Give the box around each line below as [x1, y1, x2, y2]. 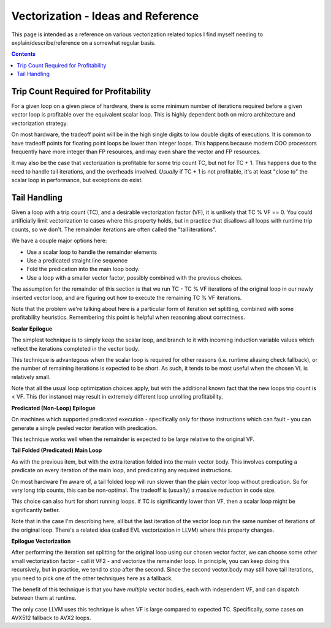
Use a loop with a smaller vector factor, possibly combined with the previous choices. [26, 274, 243, 281]
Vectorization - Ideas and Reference [11, 9, 199, 23]
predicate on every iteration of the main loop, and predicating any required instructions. [11, 467, 232, 474]
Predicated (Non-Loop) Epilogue [11, 404, 96, 412]
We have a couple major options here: [11, 237, 107, 245]
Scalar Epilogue [11, 325, 53, 332]
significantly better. [11, 506, 61, 513]
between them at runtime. [11, 594, 77, 602]
